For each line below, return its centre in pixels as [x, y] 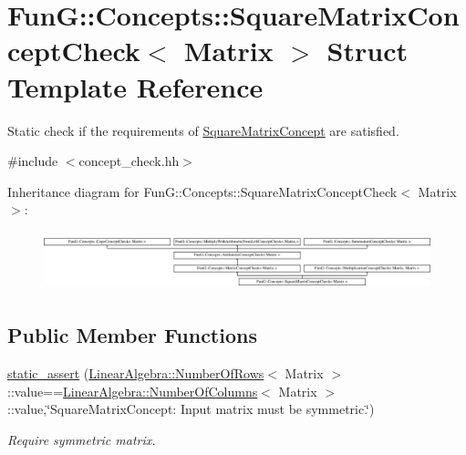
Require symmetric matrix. [82, 439]
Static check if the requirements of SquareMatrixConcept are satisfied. [203, 130]
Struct [367, 51]
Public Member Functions [132, 335]
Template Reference [135, 86]
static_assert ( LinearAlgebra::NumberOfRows [136, 372]
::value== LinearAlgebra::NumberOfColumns [133, 391]
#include [33, 161]
